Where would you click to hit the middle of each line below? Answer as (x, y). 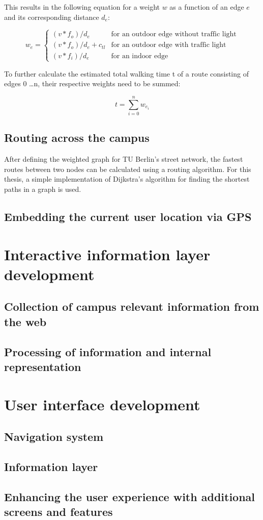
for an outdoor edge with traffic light (169, 45)
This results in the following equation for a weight (82, 7)
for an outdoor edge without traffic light (174, 34)
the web (25, 321)
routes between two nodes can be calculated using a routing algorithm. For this (128, 169)
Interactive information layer (107, 254)
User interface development (102, 404)
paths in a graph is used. (43, 189)
